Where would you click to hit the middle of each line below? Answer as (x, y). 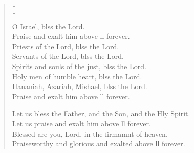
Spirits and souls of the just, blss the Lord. (79, 66)
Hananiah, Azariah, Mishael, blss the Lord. (80, 86)
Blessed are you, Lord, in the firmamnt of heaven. (90, 133)
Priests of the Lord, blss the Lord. (66, 46)
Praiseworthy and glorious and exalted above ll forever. (99, 144)
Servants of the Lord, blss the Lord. (68, 56)
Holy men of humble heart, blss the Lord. (77, 76)
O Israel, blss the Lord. (48, 26)
